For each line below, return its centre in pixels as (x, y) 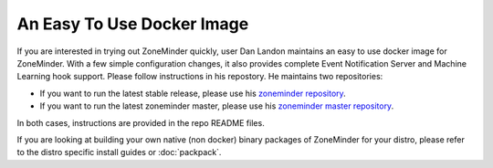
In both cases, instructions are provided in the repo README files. (141, 122)
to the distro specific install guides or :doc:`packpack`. (119, 152)
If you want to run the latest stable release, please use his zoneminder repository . (193, 93)
